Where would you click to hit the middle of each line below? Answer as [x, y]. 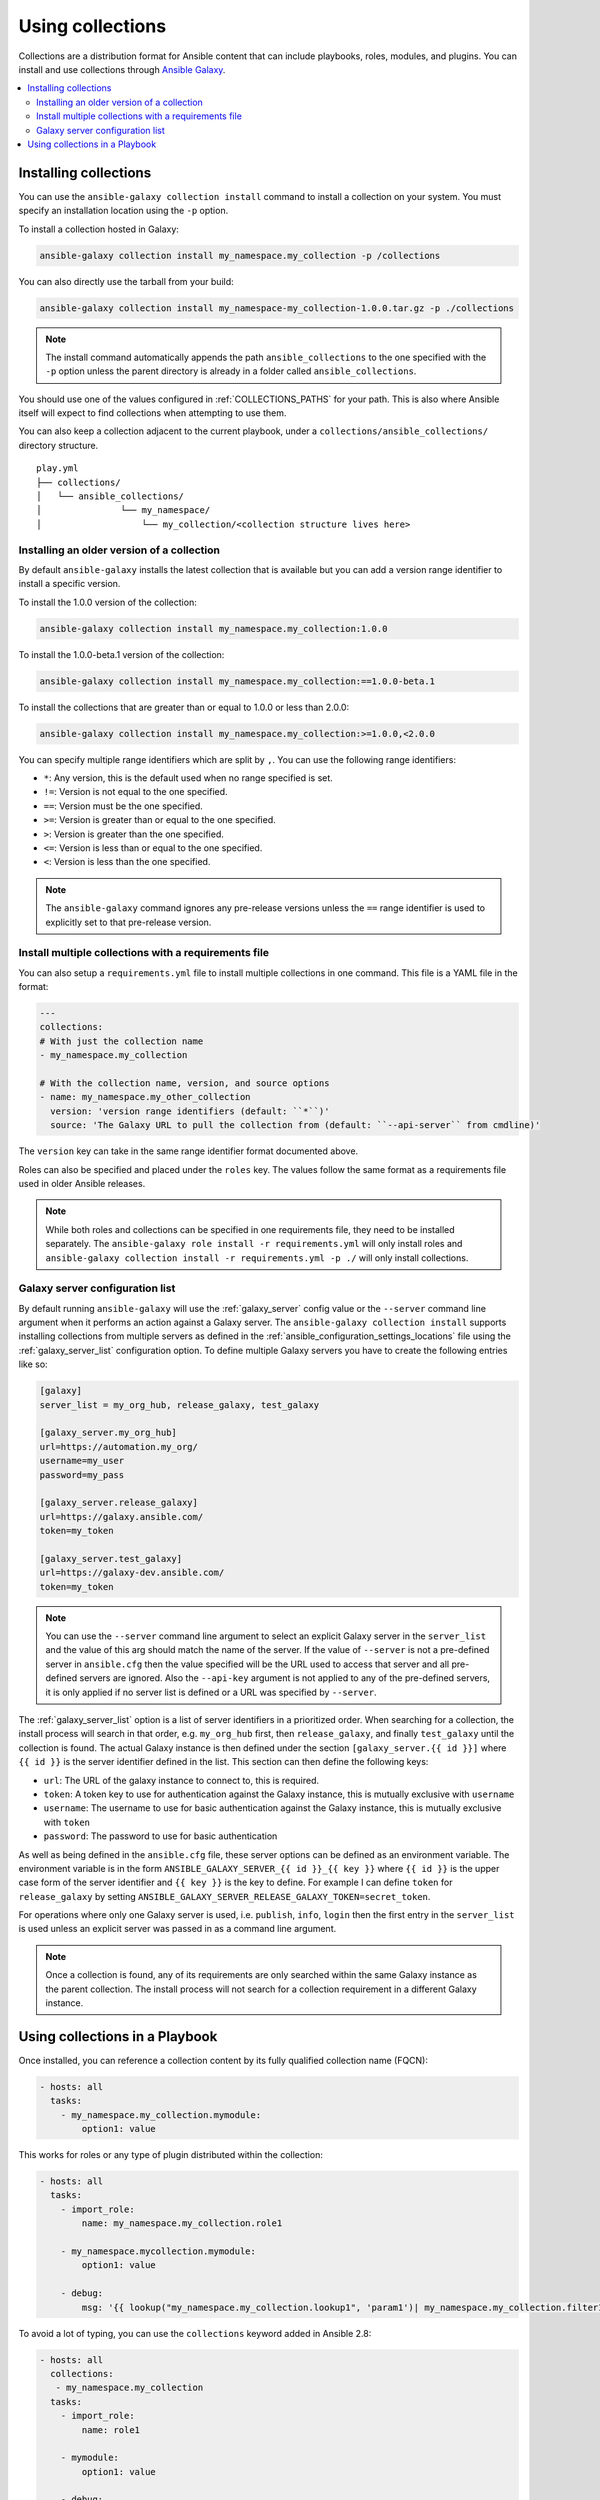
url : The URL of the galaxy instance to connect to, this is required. [181, 1780]
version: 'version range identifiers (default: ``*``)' [190, 1111]
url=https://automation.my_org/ [119, 1446]
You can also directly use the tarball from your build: [126, 281]
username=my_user [82, 1461]
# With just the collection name [121, 1041]
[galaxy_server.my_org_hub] [108, 1433]
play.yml [57, 468]
